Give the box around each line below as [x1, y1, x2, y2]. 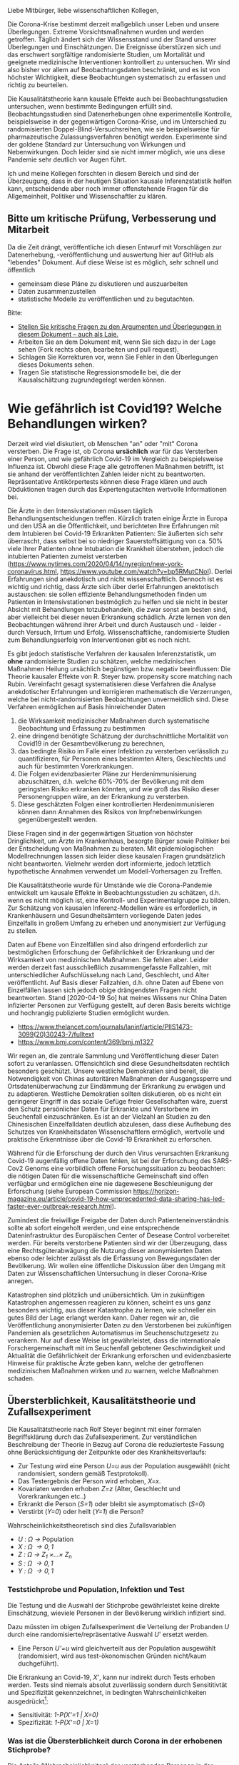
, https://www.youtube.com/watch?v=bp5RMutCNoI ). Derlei [56, 567, 233, 575]
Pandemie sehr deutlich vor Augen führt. [7, 155, 127, 164]
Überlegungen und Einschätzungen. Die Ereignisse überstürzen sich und [7, 43, 221, 51]
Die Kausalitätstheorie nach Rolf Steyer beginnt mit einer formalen [7, 1425, 201, 1433]
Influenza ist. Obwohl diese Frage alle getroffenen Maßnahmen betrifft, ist [7, 462, 224, 470]
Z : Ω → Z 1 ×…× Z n [17, 1550, 73, 1561]
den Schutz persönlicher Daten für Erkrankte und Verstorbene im [7, 1104, 198, 1113]
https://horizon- [133, 1187, 180, 1195]
